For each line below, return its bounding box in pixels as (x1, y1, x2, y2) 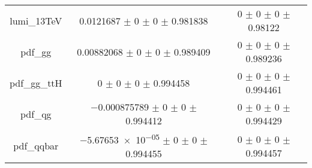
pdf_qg (20, 106, 52, 121)
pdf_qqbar (13, 139, 59, 153)
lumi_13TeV (10, 13, 62, 28)
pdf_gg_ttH (10, 75, 62, 90)
